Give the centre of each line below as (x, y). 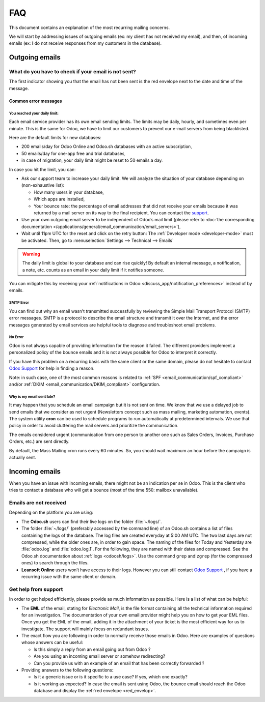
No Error (16, 337)
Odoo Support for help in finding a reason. (52, 368)
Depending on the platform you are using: (51, 512)
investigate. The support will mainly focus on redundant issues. (85, 629)
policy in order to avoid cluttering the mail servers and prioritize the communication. (94, 426)
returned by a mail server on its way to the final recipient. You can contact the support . (121, 213)
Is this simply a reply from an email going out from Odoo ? (92, 649)
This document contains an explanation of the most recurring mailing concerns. (90, 28)
